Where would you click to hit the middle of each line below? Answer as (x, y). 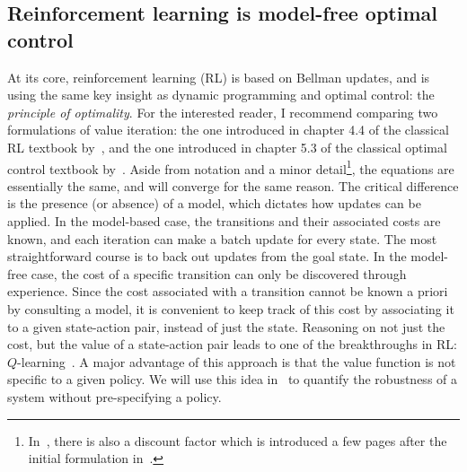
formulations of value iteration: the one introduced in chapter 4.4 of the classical (228, 130)
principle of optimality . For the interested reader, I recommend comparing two (223, 112)
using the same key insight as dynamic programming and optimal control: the (221, 95)
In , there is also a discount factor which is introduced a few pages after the (238, 440)
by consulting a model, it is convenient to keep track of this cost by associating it (231, 308)
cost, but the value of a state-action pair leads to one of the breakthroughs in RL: (232, 344)
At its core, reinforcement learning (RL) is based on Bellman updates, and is (219, 77)
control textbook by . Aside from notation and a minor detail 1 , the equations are (231, 167)
